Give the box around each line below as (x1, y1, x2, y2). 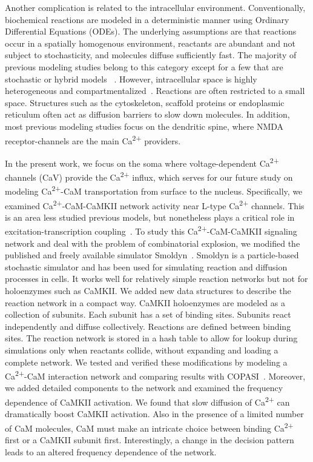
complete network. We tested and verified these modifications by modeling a (5, 355, 288, 368)
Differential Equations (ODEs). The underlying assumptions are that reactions (5, 25, 297, 38)
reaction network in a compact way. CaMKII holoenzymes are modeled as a (5, 296, 285, 309)
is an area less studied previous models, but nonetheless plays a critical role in (5, 210, 295, 223)
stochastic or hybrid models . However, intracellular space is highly (5, 72, 257, 85)
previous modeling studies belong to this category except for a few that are (5, 60, 283, 73)
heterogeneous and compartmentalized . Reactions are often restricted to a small (5, 84, 305, 97)
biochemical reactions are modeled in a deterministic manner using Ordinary (5, 13, 289, 25)
